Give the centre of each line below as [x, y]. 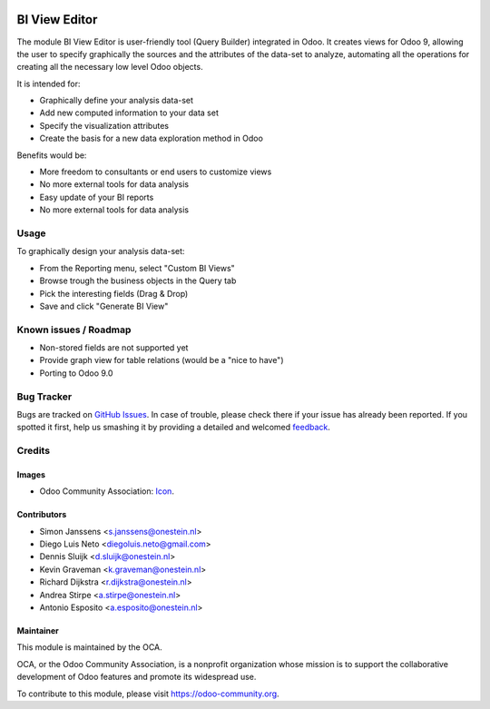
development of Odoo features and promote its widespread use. [137, 677]
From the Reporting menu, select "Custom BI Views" [137, 268]
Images [31, 474]
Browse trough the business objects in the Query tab [138, 281]
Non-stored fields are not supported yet [114, 348]
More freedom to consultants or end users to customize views [156, 172]
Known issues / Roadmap [74, 330]
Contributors [42, 515]
